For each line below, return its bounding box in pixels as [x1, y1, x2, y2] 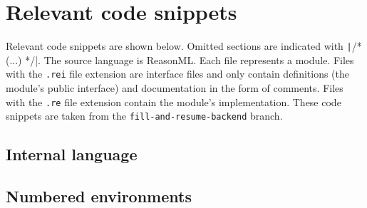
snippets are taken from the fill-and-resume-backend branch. [6, 108, 283, 123]
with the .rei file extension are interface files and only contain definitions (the [6, 66, 350, 81]
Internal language [6, 143, 138, 165]
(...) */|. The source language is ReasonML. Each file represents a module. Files [6, 52, 354, 67]
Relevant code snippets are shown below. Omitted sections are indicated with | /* [6, 38, 362, 53]
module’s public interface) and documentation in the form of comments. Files [6, 80, 343, 95]
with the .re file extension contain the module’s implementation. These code [6, 94, 341, 109]
